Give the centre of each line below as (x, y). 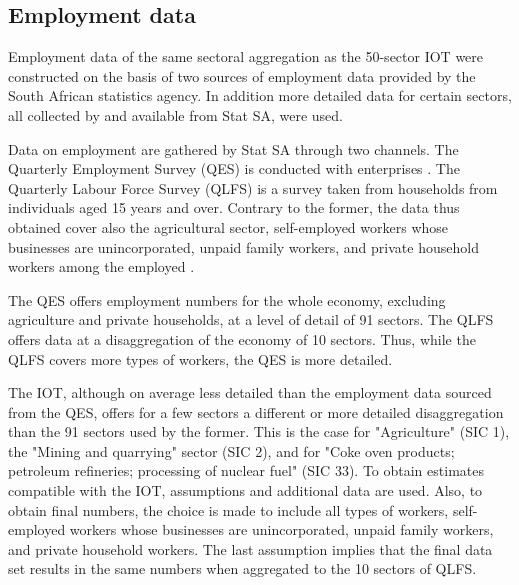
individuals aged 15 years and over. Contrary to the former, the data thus (234, 207)
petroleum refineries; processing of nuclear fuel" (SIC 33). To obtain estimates (246, 470)
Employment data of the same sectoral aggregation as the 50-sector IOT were (246, 56)
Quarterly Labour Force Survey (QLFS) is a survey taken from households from (253, 187)
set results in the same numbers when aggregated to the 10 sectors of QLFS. (242, 568)
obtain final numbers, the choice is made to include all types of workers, (228, 509)
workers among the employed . (101, 266)
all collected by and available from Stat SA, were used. (175, 114)
